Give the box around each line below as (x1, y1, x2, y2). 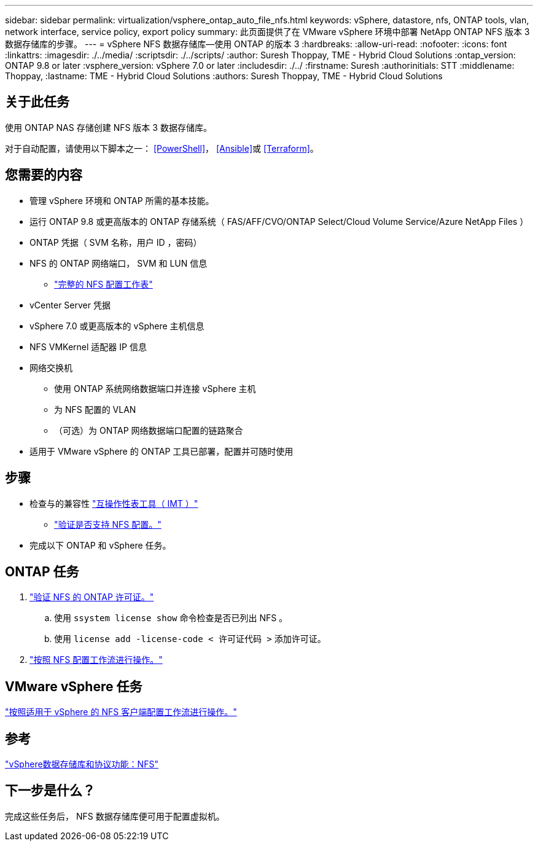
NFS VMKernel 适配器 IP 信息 (29, 341, 147, 352)
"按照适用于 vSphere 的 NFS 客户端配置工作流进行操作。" (5, 707, 237, 718)
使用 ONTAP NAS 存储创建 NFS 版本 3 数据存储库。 (5, 122, 212, 133)
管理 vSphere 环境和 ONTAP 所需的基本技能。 (29, 195, 214, 206)
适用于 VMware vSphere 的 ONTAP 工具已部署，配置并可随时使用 (29, 445, 294, 456)
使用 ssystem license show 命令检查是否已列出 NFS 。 (54, 613, 288, 624)
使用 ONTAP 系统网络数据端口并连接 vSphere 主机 (54, 383, 256, 394)
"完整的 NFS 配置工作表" (54, 278, 153, 289)
